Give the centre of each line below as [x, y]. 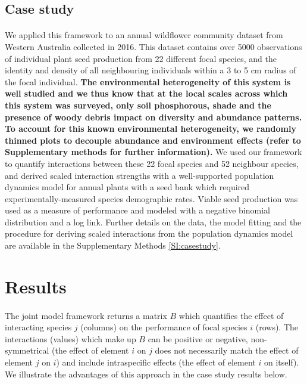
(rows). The [277, 327]
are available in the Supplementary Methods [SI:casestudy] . [113, 245]
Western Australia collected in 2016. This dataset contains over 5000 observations [153, 46]
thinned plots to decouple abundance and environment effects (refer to [153, 140]
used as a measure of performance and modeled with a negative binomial [137, 210]
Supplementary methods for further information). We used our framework [153, 152]
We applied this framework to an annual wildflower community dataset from [144, 35]
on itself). [281, 362]
